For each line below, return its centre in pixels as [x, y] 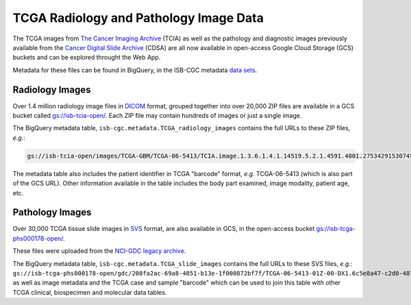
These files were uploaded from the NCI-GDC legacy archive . [99, 251]
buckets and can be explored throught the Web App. [87, 58]
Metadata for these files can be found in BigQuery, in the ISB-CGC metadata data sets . [135, 70]
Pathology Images [52, 212]
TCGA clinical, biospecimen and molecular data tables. [90, 292]
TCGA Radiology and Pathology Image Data [138, 18]
